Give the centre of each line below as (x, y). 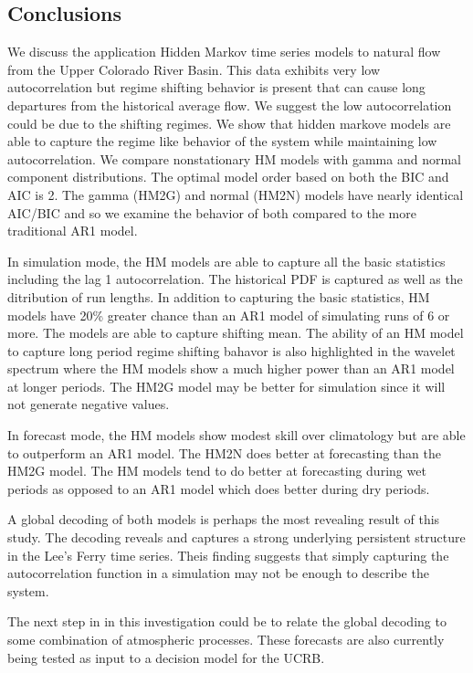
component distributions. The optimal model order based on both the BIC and (228, 177)
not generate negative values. (89, 404)
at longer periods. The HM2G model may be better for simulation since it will (226, 386)
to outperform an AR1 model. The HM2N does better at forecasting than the (224, 452)
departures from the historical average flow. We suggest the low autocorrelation (230, 105)
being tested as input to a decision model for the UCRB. (166, 657)
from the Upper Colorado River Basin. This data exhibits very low (194, 69)
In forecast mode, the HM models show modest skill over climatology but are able (236, 435)
